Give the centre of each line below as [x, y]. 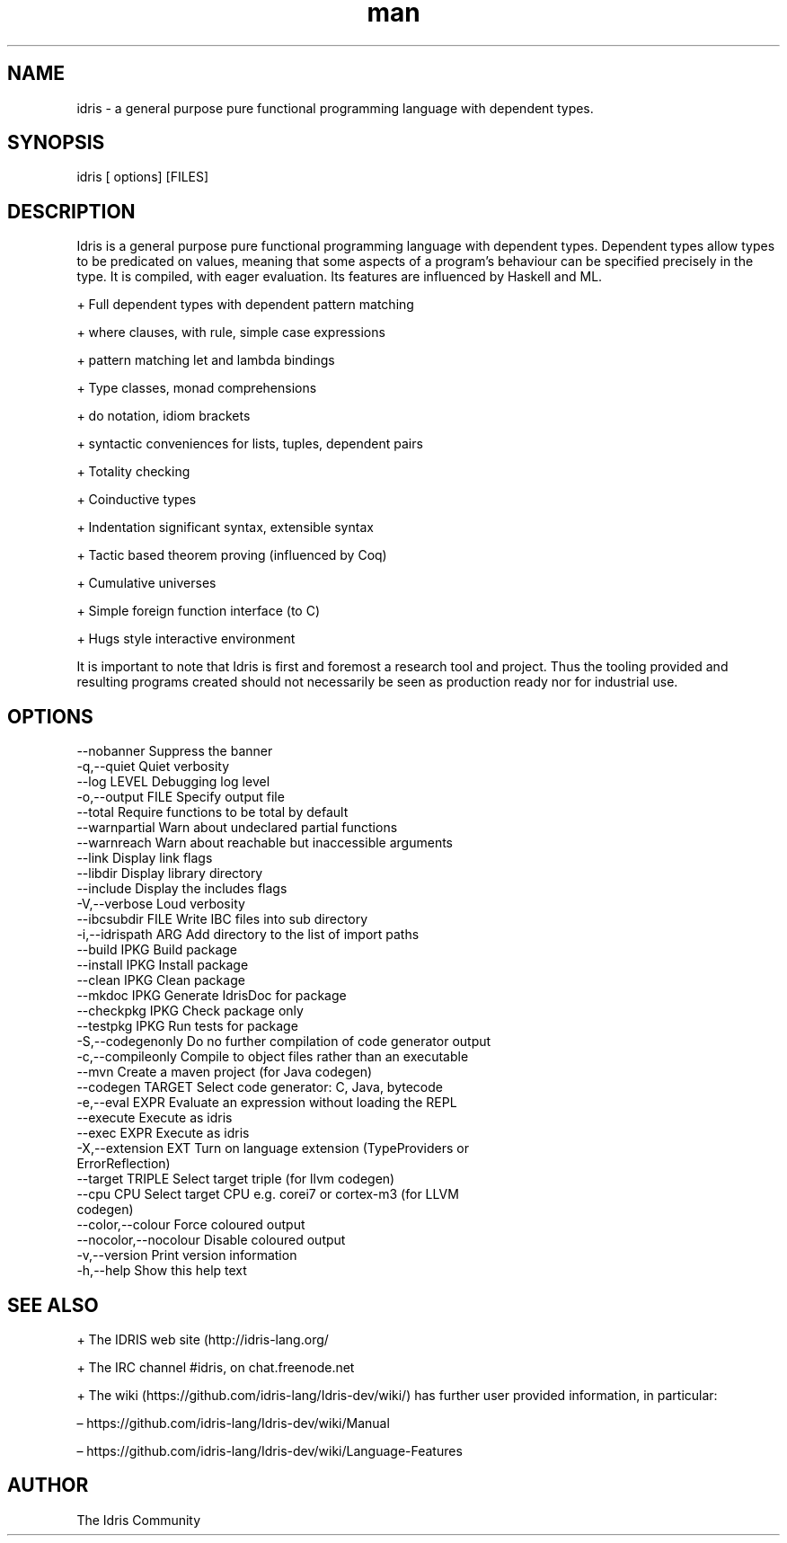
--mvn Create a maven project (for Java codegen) [225, 1072]
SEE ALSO [53, 1305]
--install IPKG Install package [163, 965]
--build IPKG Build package [157, 950]
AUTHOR [48, 1485]
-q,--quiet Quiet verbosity [153, 767]
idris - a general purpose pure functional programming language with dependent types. [335, 108]
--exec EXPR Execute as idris [163, 1133]
